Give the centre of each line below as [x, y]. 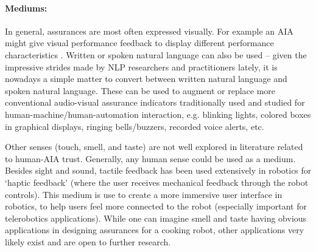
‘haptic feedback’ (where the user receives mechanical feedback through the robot [157, 182]
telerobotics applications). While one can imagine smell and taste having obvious [156, 218]
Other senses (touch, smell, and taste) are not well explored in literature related [154, 147]
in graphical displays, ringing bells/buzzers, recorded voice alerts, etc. [135, 126]
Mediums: [26, 8]
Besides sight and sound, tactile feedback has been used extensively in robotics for [158, 170]
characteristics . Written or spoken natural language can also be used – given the [156, 54]
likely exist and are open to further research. [88, 241]
